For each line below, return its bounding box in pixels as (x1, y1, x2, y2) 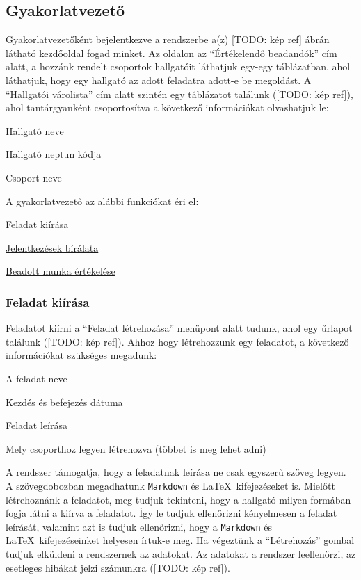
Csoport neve (6, 170, 62, 184)
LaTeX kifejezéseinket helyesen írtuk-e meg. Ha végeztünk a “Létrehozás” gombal (6, 533, 355, 547)
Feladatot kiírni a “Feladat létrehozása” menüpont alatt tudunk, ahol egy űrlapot (6, 321, 353, 335)
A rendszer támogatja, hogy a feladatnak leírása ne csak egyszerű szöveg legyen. (6, 465, 346, 479)
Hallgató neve (6, 123, 64, 138)
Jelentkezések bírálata (6, 240, 99, 255)
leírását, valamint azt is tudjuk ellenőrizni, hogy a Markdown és (6, 519, 273, 533)
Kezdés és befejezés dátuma (6, 394, 123, 409)
